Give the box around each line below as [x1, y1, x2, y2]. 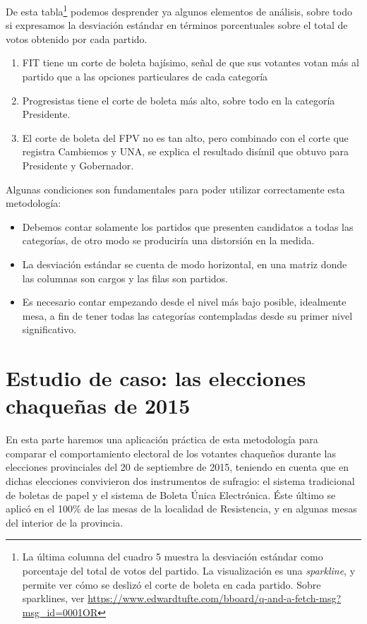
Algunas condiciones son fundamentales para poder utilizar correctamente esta [6, 181, 345, 196]
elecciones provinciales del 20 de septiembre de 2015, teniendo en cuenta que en [6, 460, 349, 474]
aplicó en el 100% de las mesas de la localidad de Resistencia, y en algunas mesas [6, 501, 357, 516]
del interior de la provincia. [6, 515, 124, 529]
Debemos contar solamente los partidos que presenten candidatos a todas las [22, 219, 354, 234]
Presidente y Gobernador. [22, 158, 134, 172]
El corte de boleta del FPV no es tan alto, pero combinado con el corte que [22, 130, 349, 145]
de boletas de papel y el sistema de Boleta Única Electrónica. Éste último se [6, 487, 336, 502]
